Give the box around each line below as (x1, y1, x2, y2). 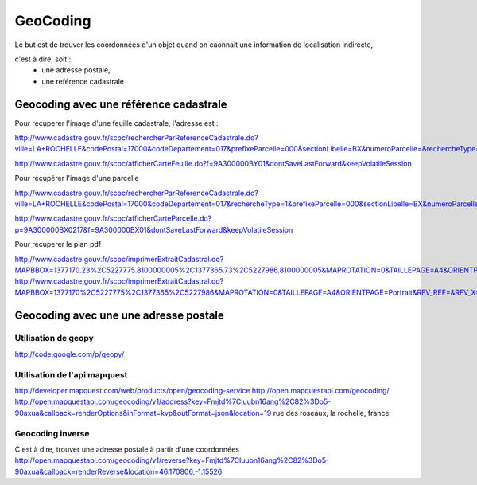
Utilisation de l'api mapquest (14, 369, 128, 380)
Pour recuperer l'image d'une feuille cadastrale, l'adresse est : (14, 118, 219, 127)
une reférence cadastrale (41, 76, 125, 86)
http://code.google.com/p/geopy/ (14, 349, 125, 358)
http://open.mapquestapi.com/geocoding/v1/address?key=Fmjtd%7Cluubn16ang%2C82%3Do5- (14, 397, 332, 406)
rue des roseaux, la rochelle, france (273, 408, 390, 417)
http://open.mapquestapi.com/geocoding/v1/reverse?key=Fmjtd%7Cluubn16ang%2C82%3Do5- (14, 456, 330, 465)
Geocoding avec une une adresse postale (14, 308, 224, 322)
